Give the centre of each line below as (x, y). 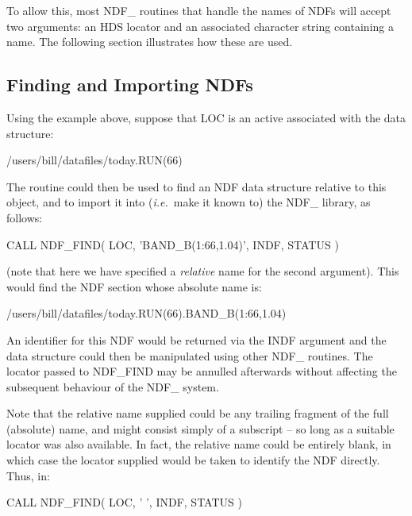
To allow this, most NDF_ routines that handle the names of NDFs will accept (199, 10)
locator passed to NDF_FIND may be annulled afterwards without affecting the (202, 371)
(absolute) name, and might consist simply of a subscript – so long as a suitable (200, 428)
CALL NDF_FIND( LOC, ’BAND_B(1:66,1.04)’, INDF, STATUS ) (173, 244)
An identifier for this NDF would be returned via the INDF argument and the (196, 339)
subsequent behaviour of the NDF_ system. (113, 386)
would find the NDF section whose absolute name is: (134, 286)
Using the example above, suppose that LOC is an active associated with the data (206, 117)
